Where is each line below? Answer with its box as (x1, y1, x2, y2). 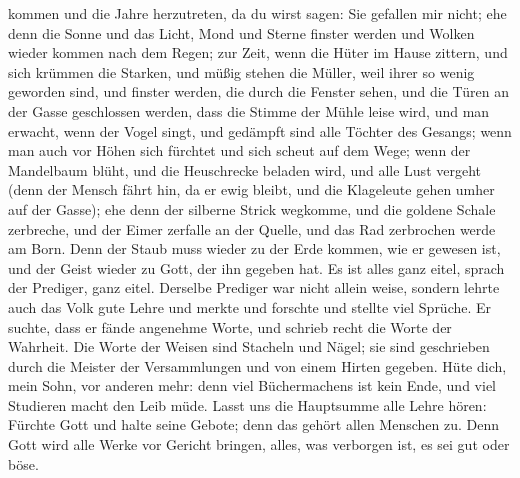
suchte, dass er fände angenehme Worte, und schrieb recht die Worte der (8, 316, 452, 337)
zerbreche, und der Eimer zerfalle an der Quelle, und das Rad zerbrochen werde (8, 218, 496, 239)
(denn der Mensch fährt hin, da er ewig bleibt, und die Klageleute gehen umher (8, 179, 495, 200)
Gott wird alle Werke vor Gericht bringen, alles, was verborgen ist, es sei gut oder (8, 434, 510, 455)
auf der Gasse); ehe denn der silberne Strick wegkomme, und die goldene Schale (8, 198, 496, 219)
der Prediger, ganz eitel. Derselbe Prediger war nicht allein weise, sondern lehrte (8, 277, 500, 298)
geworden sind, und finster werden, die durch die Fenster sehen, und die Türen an (8, 81, 509, 102)
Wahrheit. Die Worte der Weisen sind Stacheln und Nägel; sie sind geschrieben (8, 336, 490, 357)
